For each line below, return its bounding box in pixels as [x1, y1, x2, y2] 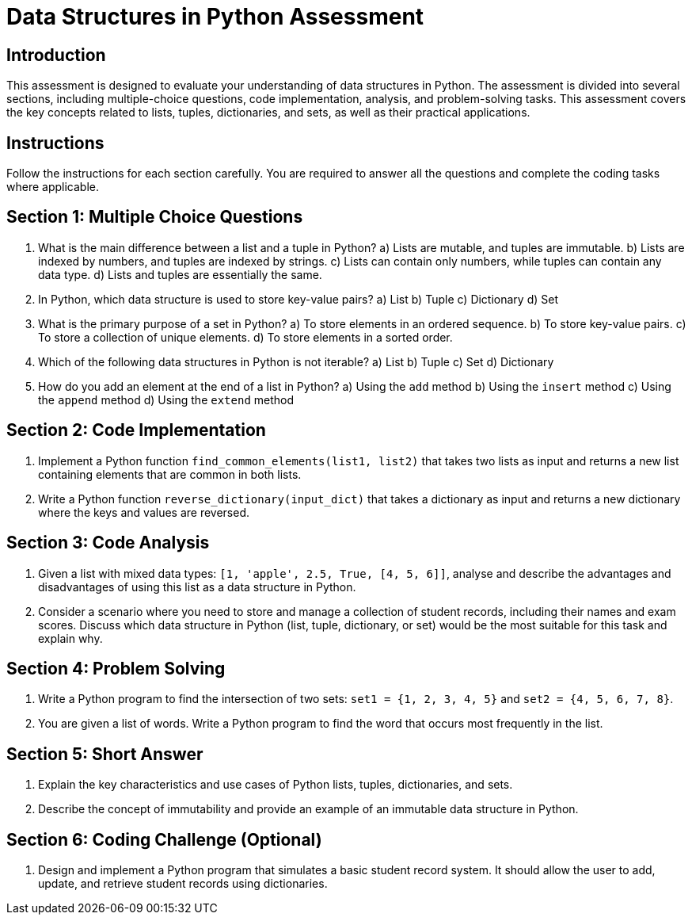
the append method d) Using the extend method [38, 392, 295, 407]
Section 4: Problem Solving [6, 658, 226, 678]
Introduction [6, 44, 106, 65]
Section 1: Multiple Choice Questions [6, 207, 303, 227]
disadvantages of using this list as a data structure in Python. [38, 579, 356, 594]
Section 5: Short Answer [6, 743, 203, 764]
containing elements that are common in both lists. [38, 467, 302, 481]
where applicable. [6, 180, 99, 194]
